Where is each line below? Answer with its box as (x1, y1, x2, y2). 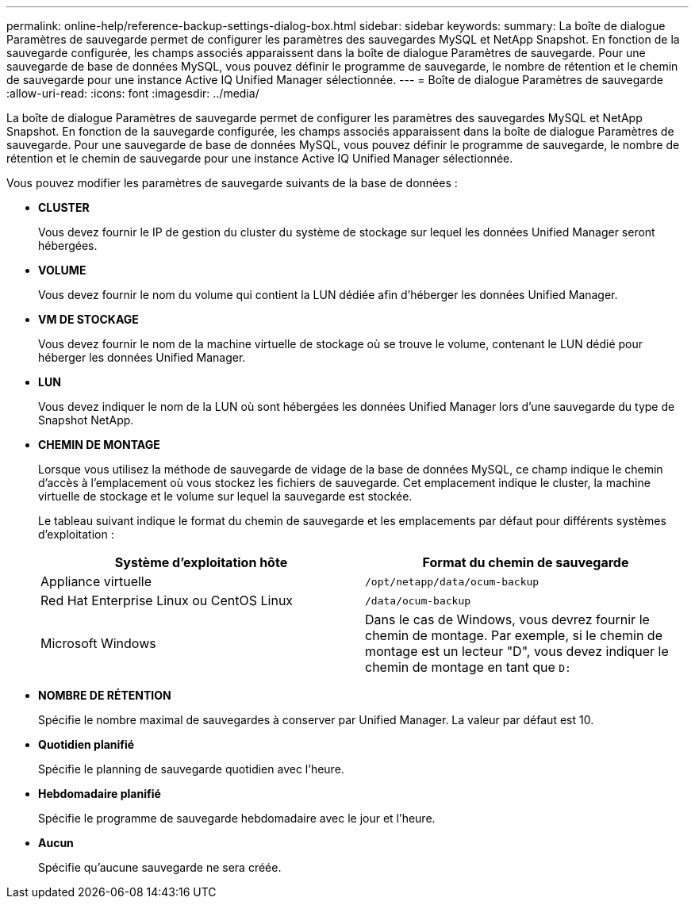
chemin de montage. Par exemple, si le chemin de (365, 627, 662, 643)
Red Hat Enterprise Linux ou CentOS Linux (40, 592, 294, 608)
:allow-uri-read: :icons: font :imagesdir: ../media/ (6, 86, 259, 100)
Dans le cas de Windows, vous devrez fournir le (365, 612, 650, 627)
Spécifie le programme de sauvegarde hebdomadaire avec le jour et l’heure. (38, 811, 436, 825)
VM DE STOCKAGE (38, 313, 139, 326)
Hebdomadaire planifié (38, 787, 161, 800)
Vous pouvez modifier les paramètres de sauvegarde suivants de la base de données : (6, 176, 458, 190)
